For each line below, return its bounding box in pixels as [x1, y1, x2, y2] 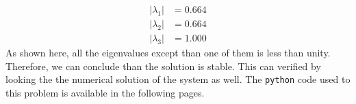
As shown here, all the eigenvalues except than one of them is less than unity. [5, 46, 331, 60]
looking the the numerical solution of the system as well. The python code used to [5, 72, 351, 86]
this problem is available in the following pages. [5, 85, 205, 99]
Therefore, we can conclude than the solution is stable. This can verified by [5, 58, 321, 73]
